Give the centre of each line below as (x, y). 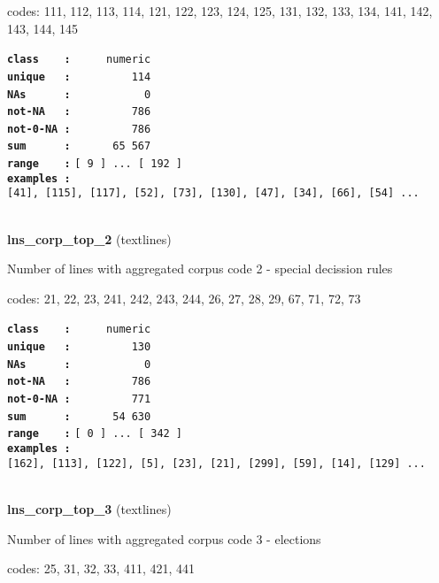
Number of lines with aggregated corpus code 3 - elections (164, 538)
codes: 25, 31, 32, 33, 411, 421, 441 (101, 568)
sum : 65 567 (79, 146)
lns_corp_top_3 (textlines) (89, 508)
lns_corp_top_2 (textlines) (89, 238)
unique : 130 (79, 347)
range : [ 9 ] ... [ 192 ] (95, 164)
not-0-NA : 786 (79, 129)
